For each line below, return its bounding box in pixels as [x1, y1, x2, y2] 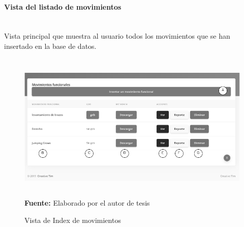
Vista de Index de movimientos [24, 214, 121, 225]
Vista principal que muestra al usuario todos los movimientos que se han [4, 31, 230, 41]
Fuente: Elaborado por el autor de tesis [24, 197, 150, 208]
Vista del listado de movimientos [4, 1, 121, 12]
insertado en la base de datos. [4, 40, 97, 51]
